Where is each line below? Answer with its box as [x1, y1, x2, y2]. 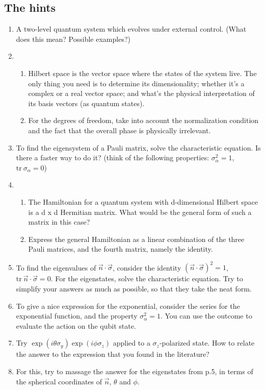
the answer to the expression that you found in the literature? [16, 349, 209, 359]
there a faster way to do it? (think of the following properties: [16, 152, 209, 163]
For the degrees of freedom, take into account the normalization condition [28, 115, 259, 126]
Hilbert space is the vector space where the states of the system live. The [28, 67, 257, 78]
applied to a [113, 337, 150, 348]
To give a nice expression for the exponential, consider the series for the [16, 300, 240, 311]
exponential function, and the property [16, 310, 138, 321]
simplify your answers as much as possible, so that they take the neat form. [16, 283, 252, 294]
